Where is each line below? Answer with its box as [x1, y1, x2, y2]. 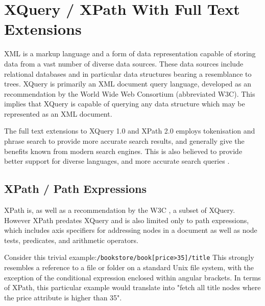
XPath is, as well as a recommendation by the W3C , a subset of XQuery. [4, 205, 235, 215]
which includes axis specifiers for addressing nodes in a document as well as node [4, 225, 257, 235]
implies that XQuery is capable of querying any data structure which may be [4, 98, 245, 109]
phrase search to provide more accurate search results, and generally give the [4, 136, 245, 146]
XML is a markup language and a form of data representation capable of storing [4, 48, 256, 59]
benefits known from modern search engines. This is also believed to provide [4, 145, 243, 156]
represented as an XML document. [4, 108, 112, 119]
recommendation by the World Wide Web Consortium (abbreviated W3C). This [4, 88, 255, 99]
